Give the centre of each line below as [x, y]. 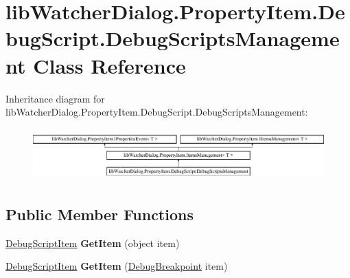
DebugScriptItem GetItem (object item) [93, 243]
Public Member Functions [100, 214]
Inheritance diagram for [55, 98]
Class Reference [109, 65]
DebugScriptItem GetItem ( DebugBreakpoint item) [117, 266]
